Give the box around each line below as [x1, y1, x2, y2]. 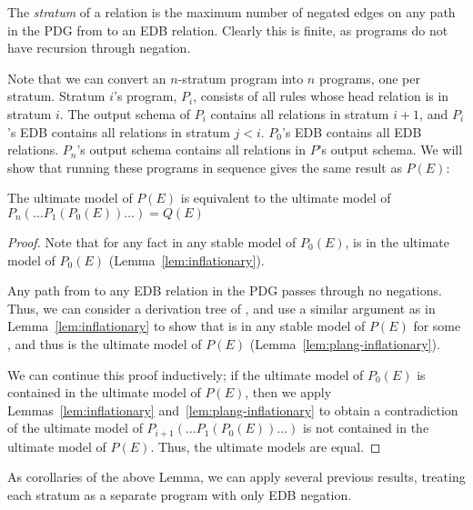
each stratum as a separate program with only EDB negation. [7, 485, 352, 504]
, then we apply [245, 383, 332, 402]
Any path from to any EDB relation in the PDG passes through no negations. [7, 281, 442, 300]
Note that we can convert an [7, 68, 166, 87]
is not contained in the [302, 418, 429, 437]
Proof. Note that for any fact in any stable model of [7, 232, 297, 251]
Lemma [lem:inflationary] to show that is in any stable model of [7, 316, 366, 335]
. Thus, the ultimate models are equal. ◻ [150, 436, 381, 455]
